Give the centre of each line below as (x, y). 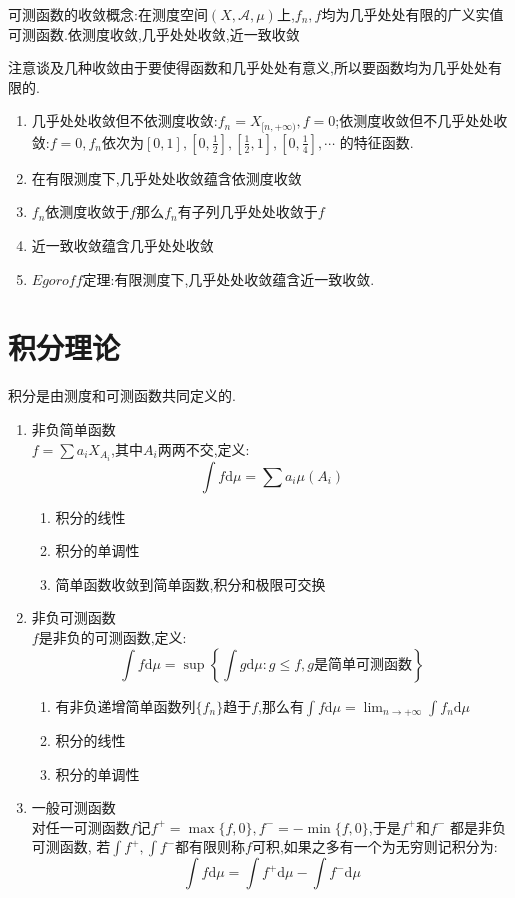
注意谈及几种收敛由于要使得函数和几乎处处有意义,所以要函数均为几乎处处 (248, 67)
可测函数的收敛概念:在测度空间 (108, 14)
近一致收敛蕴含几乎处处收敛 (122, 245)
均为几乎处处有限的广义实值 (412, 14)
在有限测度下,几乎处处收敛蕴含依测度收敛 (166, 177)
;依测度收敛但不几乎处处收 (421, 120)
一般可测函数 (73, 807)
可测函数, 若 (71, 846)
